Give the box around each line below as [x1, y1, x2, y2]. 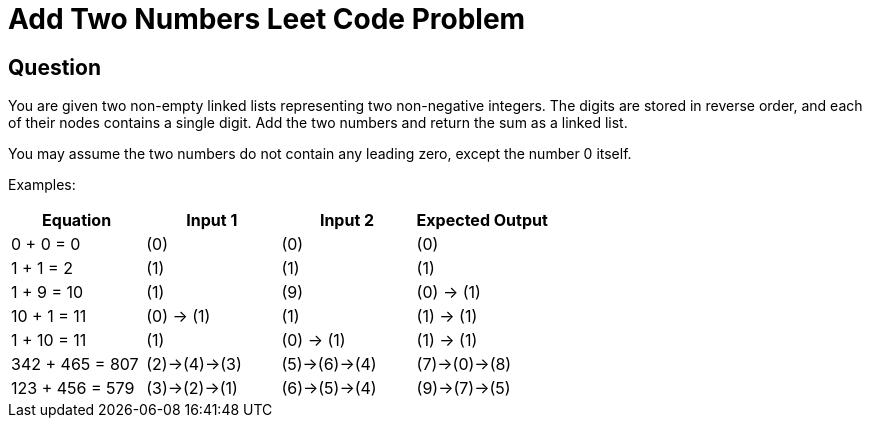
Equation [42, 210, 112, 231]
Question [8, 54, 101, 80]
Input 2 [319, 210, 375, 231]
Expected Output [416, 210, 548, 231]
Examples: [8, 176, 76, 194]
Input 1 [186, 210, 238, 231]
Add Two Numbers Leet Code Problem [8, 2, 526, 36]
